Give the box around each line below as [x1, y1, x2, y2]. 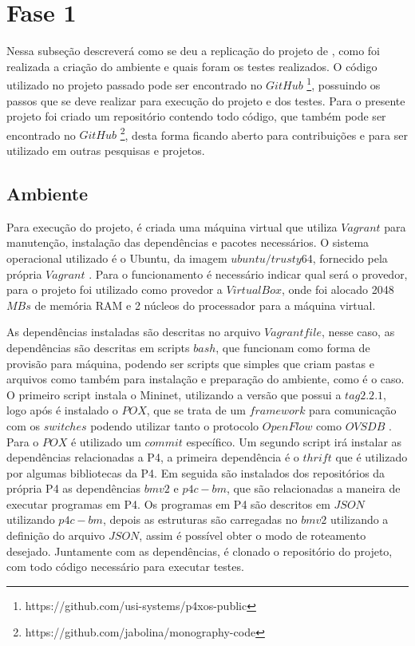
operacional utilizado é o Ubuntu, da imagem [6, 249, 227, 266]
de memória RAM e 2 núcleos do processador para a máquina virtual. [34, 296, 376, 313]
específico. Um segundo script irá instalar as [186, 433, 402, 450]
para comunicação [309, 402, 397, 418]
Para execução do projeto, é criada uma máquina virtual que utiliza [6, 218, 338, 235]
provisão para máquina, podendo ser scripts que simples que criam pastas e [6, 355, 374, 371]
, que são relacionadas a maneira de [226, 480, 401, 497]
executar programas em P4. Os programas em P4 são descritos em [6, 495, 330, 512]
